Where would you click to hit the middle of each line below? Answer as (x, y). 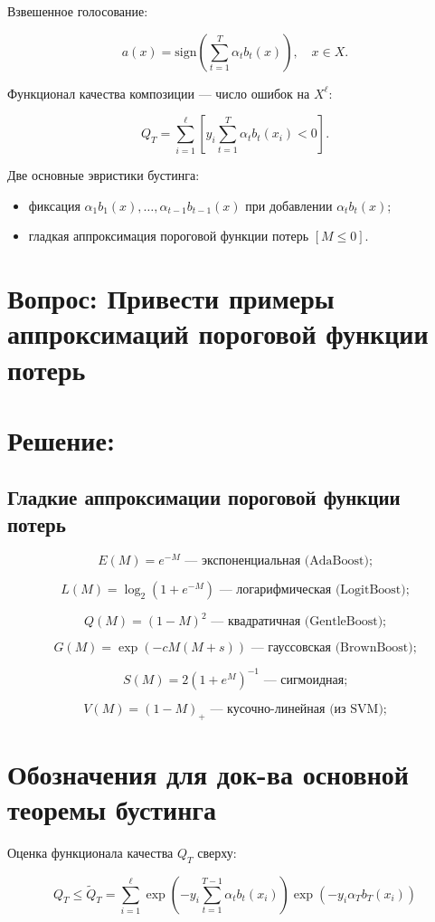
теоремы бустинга (112, 808)
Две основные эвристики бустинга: (104, 175)
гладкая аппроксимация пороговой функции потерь (169, 236)
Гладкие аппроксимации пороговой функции (204, 497)
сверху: (217, 852)
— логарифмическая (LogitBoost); (314, 589)
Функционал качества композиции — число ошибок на (159, 93)
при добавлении (289, 205)
